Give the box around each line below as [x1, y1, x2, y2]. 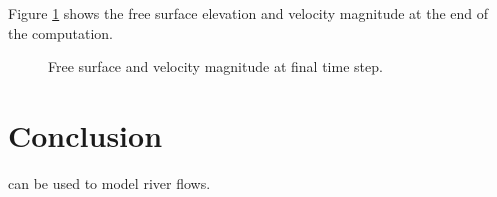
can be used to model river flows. [8, 172, 211, 193]
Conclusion [8, 114, 163, 155]
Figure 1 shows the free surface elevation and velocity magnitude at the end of [8, 3, 489, 23]
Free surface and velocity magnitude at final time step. [48, 56, 383, 77]
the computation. [8, 22, 114, 43]
